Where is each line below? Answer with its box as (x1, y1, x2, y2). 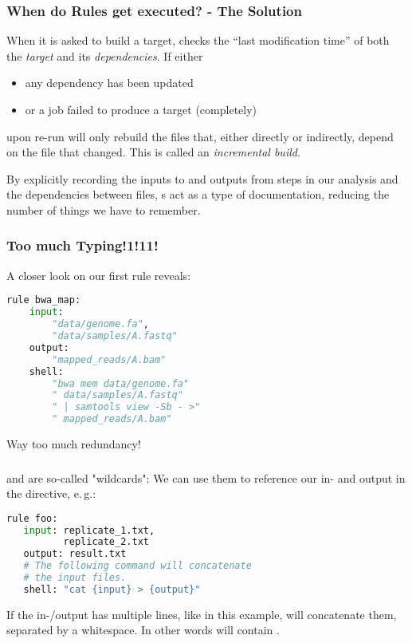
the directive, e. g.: (6, 485, 96, 502)
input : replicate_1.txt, (23, 524, 155, 536)
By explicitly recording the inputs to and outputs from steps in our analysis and (6, 170, 398, 187)
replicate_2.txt (63, 536, 149, 548)
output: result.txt (23, 548, 127, 560)
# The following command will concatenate (23, 560, 252, 572)
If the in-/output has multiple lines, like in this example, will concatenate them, (6, 606, 397, 622)
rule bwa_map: (6, 294, 81, 306)
